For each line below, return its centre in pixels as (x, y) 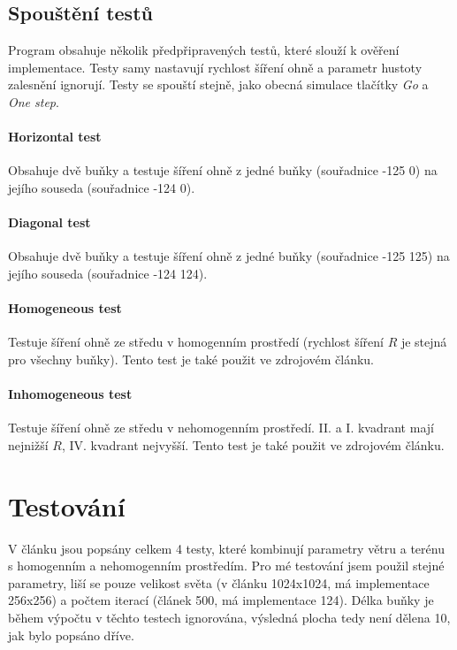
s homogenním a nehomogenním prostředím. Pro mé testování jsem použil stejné (226, 566)
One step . (34, 101)
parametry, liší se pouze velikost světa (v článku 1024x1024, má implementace (219, 582)
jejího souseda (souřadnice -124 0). (102, 187)
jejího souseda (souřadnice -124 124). (108, 273)
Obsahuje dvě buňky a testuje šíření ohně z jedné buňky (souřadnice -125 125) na (229, 256)
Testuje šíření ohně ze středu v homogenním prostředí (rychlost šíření (196, 342)
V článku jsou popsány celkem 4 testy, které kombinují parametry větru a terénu (226, 548)
